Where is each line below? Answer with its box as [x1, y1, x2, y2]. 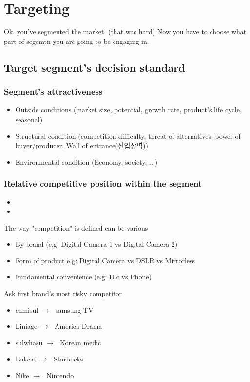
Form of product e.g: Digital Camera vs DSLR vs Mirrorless [15, 255, 195, 265]
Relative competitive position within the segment [4, 177, 202, 190]
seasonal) [15, 114, 43, 124]
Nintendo [46, 370, 74, 381]
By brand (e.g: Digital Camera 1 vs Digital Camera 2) [15, 239, 178, 249]
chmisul [15, 304, 38, 315]
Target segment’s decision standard [4, 60, 185, 75]
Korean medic [59, 337, 101, 347]
